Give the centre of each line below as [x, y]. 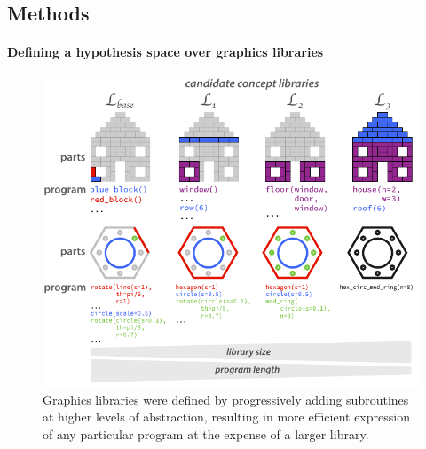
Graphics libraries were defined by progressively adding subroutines [226, 399]
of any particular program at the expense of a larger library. [206, 433]
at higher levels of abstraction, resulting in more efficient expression [226, 417]
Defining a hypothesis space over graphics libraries [166, 52]
